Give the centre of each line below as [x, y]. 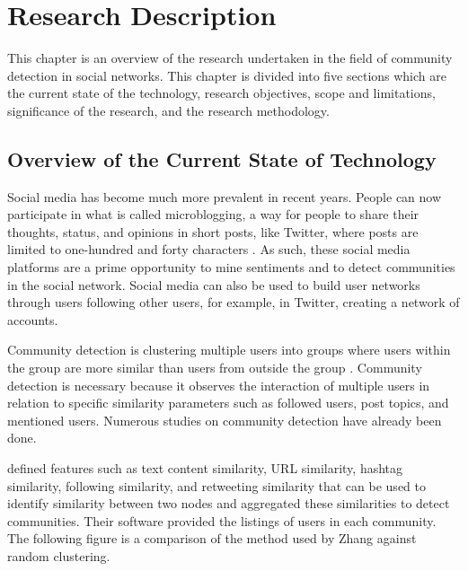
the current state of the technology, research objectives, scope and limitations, [221, 93]
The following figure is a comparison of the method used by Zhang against [212, 538]
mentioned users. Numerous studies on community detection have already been [225, 420]
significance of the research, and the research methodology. [168, 110]
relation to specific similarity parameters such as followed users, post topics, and [228, 403]
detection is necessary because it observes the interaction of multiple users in [219, 385]
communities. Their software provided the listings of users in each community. [222, 520]
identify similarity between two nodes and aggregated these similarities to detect [229, 503]
